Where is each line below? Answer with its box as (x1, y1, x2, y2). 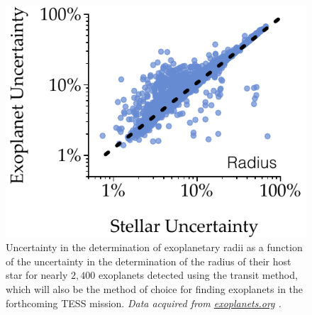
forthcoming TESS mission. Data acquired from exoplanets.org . (6, 295, 282, 310)
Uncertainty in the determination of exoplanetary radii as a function (6, 240, 303, 255)
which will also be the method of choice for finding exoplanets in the (6, 282, 303, 297)
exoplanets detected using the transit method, (98, 267, 298, 282)
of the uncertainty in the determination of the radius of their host (6, 253, 291, 268)
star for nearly (6, 267, 68, 282)
